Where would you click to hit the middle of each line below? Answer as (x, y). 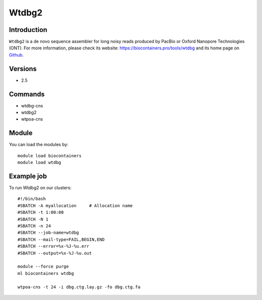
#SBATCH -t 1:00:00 (41, 212)
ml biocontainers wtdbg (46, 273)
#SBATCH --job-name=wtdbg (49, 233)
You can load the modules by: (39, 145)
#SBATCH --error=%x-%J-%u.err (54, 246)
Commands (27, 94)
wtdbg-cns (32, 105)
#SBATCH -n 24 (34, 226)
